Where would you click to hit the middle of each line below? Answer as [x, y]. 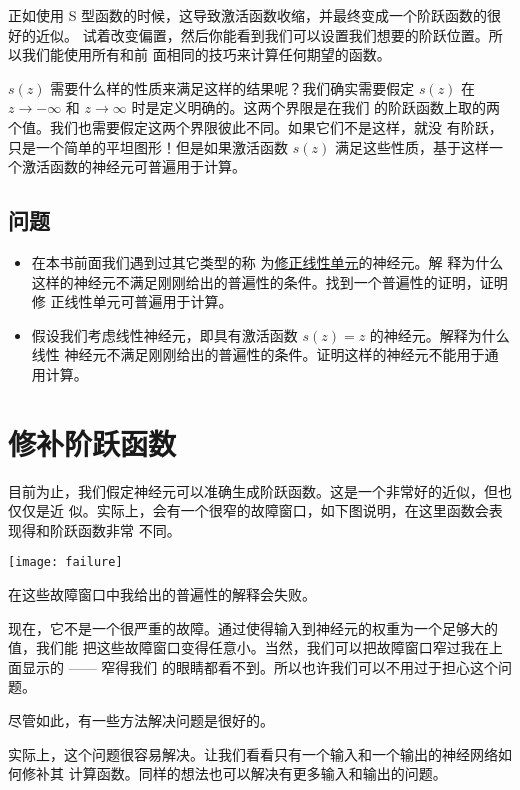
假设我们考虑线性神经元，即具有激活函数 [164, 334]
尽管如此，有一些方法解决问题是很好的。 [141, 720]
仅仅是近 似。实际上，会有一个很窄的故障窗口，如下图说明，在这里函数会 [248, 510]
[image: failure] [65, 562]
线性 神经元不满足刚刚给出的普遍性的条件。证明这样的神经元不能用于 [258, 354]
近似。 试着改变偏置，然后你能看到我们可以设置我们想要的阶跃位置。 [262, 34]
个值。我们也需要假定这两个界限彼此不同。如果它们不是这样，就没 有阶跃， [255, 126]
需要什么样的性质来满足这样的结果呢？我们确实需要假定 [232, 87]
